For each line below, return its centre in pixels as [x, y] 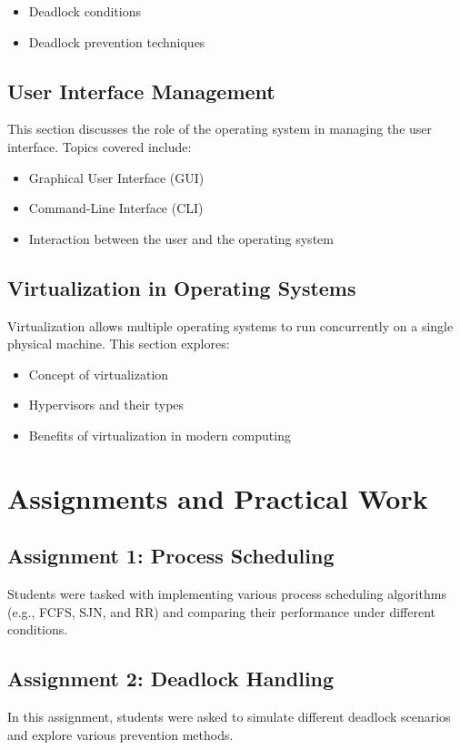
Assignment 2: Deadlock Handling [171, 679]
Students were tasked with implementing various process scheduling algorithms [227, 594]
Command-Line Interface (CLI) [116, 208]
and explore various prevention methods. [120, 734]
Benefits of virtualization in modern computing [160, 435]
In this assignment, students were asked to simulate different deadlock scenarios [229, 717]
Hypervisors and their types [106, 405]
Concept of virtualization [99, 374]
